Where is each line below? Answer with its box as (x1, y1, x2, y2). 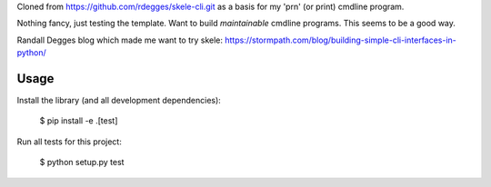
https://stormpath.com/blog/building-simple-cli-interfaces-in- (224, 34, 456, 45)
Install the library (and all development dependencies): (16, 95, 222, 106)
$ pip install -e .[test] (39, 115, 118, 126)
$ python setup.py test (39, 157, 125, 168)
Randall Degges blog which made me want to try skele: (16, 34, 223, 45)
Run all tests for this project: (16, 136, 122, 147)
